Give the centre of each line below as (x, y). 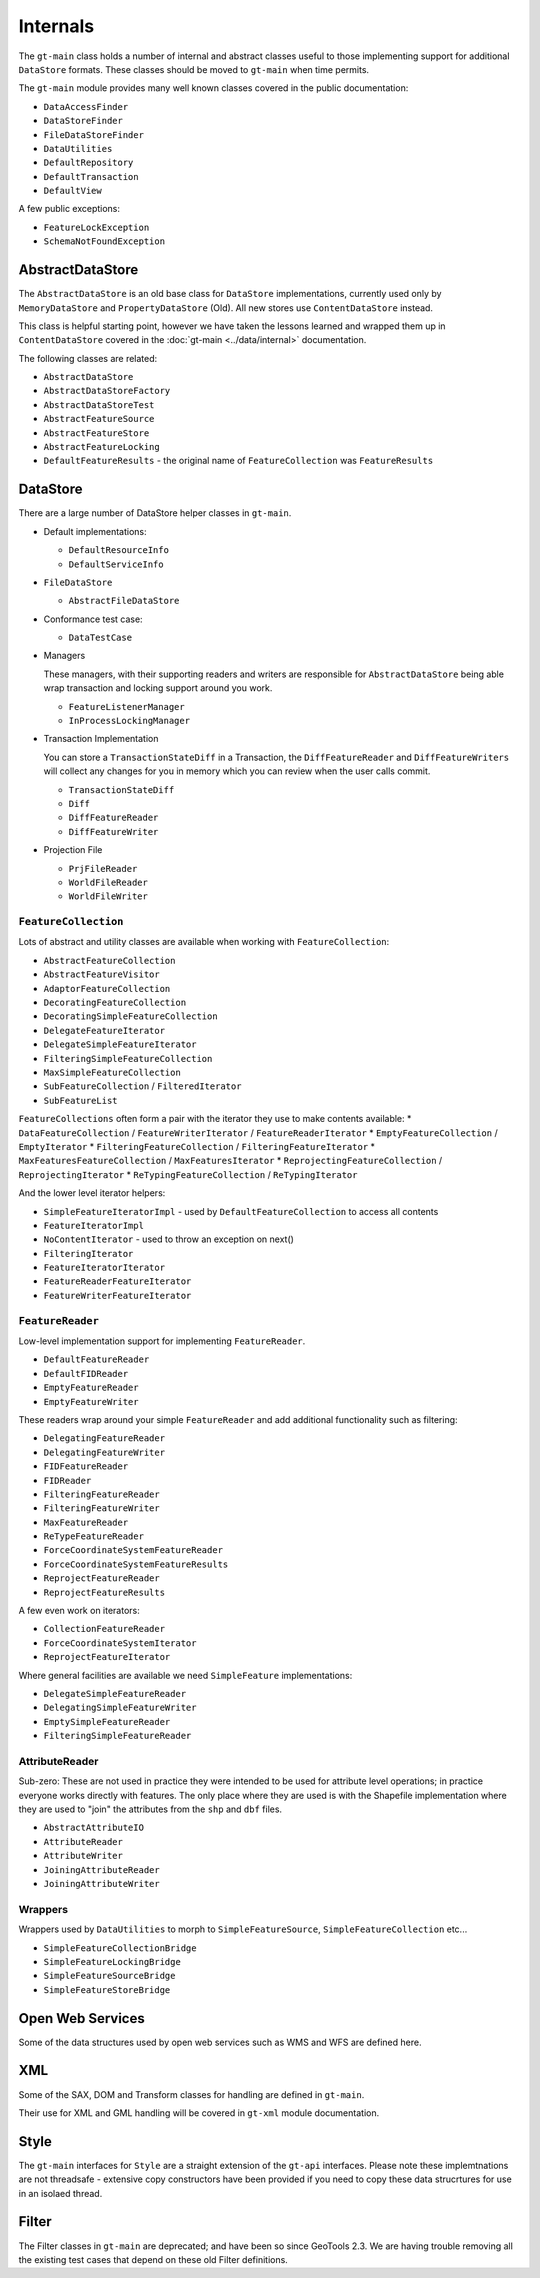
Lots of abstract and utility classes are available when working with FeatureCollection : (204, 942)
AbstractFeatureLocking (101, 447)
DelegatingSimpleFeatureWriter (120, 1708)
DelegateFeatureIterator (104, 1030)
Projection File (73, 850)
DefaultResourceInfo (119, 550)
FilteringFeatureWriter (101, 1508)
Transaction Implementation (101, 739)
